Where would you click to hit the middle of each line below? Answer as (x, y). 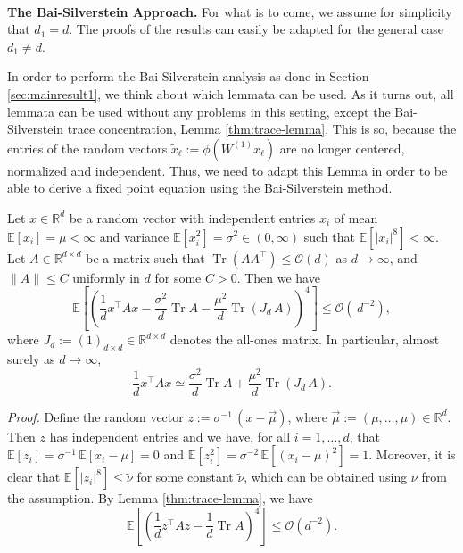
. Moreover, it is (412, 454)
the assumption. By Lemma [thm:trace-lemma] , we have (160, 498)
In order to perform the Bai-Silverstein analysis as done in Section (188, 76)
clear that (34, 477)
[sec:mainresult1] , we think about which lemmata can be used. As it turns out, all (231, 93)
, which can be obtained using (326, 477)
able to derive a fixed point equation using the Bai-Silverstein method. (200, 188)
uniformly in (106, 277)
